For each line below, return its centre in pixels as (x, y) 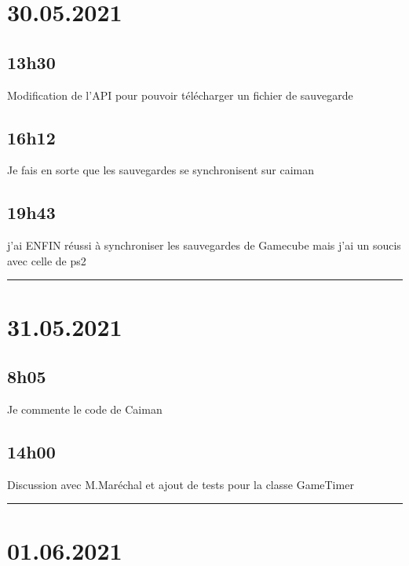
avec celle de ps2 (47, 260)
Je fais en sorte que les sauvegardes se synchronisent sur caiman (161, 170)
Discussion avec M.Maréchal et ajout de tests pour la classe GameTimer (181, 484)
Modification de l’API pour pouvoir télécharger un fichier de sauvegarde (180, 95)
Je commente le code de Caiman (85, 409)
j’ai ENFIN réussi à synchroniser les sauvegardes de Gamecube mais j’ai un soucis (204, 245)
